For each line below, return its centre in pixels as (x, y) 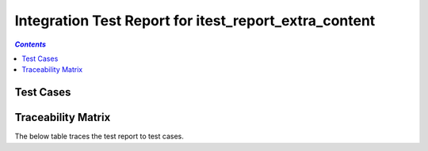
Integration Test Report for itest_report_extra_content (195, 21)
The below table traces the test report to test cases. (99, 136)
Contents (31, 44)
